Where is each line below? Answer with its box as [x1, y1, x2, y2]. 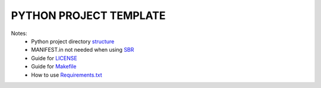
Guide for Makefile [31, 63, 77, 70]
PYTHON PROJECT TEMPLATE [11, 9, 166, 22]
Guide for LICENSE [31, 54, 77, 62]
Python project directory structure [31, 37, 115, 45]
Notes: [11, 30, 27, 37]
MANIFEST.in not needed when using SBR [31, 46, 134, 54]
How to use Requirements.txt [31, 71, 102, 78]
